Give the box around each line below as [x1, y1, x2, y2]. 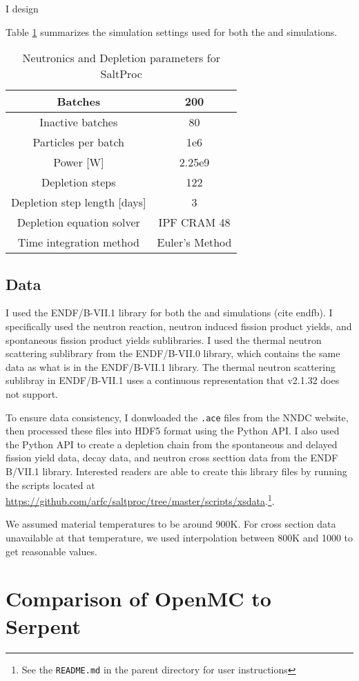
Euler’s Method [157, 234, 232, 251]
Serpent [6, 611, 81, 640]
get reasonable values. [6, 544, 97, 558]
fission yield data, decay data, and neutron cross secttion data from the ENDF [6, 450, 338, 465]
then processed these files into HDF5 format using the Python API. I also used [6, 423, 340, 438]
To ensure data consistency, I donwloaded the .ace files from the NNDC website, [6, 410, 349, 424]
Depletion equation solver [17, 214, 140, 231]
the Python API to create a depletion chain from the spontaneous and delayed [6, 437, 338, 451]
